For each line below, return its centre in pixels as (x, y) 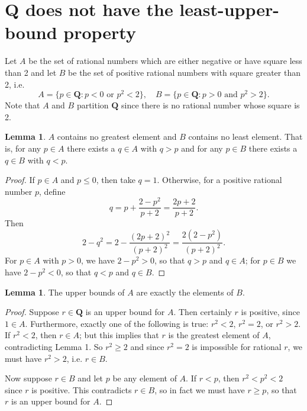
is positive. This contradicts (82, 389)
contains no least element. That (245, 137)
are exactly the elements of (185, 292)
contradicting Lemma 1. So (54, 346)
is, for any (23, 148)
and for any (202, 148)
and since (147, 346)
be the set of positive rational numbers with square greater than (184, 72)
